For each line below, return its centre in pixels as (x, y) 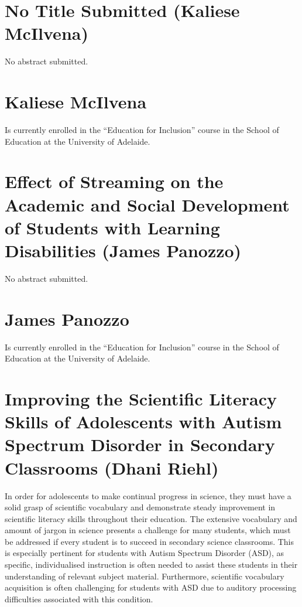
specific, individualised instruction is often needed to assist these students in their (151, 565)
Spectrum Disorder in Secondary (140, 444)
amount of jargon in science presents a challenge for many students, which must (148, 530)
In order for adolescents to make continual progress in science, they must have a (148, 495)
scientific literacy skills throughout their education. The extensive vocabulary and (151, 518)
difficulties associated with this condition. (79, 599)
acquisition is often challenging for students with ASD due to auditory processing (151, 587)
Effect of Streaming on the (114, 181)
